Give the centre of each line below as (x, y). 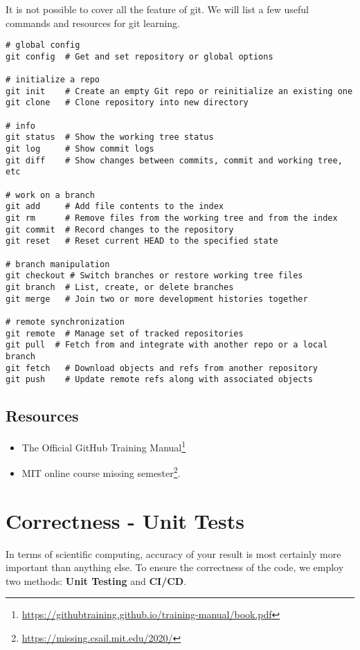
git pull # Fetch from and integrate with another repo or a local (167, 345)
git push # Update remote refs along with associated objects (159, 380)
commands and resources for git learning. (93, 22)
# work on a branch (50, 195)
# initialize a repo (53, 80)
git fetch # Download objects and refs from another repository (162, 368)
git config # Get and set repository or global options (139, 56)
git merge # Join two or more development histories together (157, 299)
